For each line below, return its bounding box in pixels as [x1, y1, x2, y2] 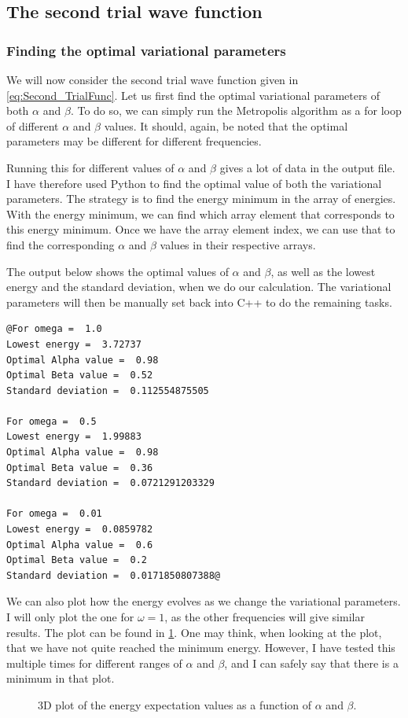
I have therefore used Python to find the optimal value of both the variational [6, 175, 382, 191]
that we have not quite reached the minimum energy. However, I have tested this [6, 639, 395, 656]
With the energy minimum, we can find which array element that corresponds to [6, 205, 395, 222]
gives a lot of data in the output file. [219, 159, 395, 175]
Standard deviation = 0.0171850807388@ [6, 569, 221, 581]
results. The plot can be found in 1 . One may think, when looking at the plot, [6, 624, 382, 640]
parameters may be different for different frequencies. [6, 133, 262, 149]
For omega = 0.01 [6, 508, 102, 520]
